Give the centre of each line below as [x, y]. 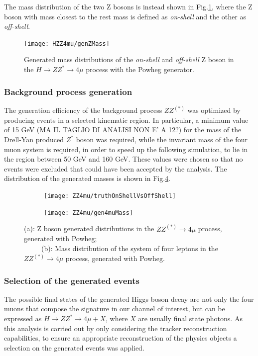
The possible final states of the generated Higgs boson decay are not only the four [129, 299]
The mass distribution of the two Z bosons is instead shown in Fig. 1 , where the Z [128, 6]
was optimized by [214, 110]
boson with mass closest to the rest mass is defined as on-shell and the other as [125, 16]
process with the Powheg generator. [140, 69]
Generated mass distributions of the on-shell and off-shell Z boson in [129, 59]
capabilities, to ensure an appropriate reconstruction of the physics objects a [121, 338]
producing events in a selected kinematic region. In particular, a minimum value [126, 120]
